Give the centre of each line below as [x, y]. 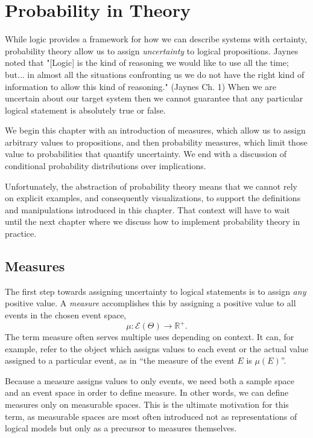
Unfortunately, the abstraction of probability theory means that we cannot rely [151, 186]
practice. [21, 233]
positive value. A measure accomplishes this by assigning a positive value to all [150, 303]
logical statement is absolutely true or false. [85, 110]
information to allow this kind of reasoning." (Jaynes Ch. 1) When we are [141, 86]
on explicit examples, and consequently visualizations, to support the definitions [153, 198]
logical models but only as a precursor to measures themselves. [121, 428]
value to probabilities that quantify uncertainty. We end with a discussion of [146, 154]
